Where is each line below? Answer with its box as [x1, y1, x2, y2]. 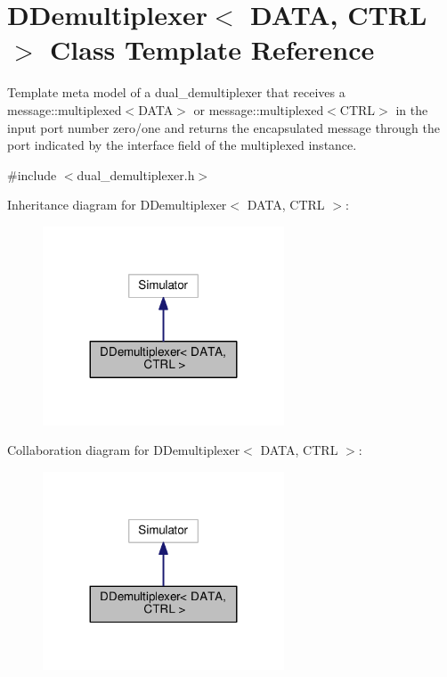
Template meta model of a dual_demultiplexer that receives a [7, 83, 345, 102]
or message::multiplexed [193, 100, 324, 119]
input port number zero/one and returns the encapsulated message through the [7, 118, 440, 136]
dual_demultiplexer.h [77, 165, 195, 184]
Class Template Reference [50, 31, 375, 68]
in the [395, 100, 428, 119]
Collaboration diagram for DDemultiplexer [7, 441, 240, 459]
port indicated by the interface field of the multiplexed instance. [7, 136, 357, 154]
